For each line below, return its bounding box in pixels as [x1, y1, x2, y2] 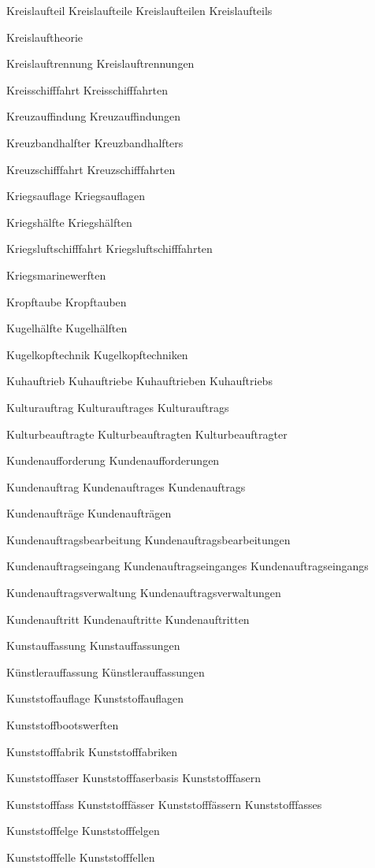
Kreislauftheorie [6, 28, 84, 45]
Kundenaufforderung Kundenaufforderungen [6, 452, 220, 469]
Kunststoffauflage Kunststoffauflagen [6, 690, 184, 707]
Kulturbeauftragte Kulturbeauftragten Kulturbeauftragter [6, 425, 288, 442]
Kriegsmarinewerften [6, 266, 106, 283]
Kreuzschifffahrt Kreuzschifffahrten [6, 161, 176, 177]
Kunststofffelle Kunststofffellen [6, 849, 155, 865]
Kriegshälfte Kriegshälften [6, 213, 132, 230]
